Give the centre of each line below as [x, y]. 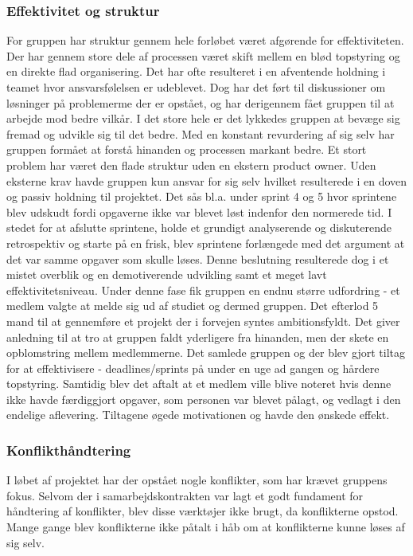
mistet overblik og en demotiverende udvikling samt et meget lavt [167, 274]
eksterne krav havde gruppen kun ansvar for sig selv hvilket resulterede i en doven [207, 180]
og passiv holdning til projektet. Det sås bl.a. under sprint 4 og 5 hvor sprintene [202, 196]
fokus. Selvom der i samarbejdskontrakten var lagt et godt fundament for [185, 495]
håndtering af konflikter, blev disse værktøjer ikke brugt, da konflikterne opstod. [203, 511]
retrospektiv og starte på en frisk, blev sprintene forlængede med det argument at [206, 243]
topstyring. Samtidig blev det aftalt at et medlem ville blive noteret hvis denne [199, 384]
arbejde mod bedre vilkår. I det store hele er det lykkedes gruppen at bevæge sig [203, 118]
